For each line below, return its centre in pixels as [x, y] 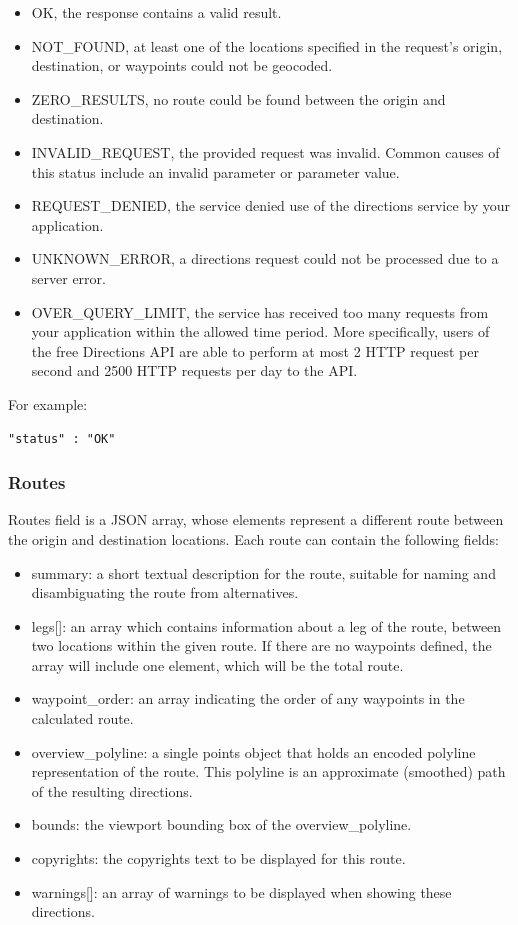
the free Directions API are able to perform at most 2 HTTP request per [255, 350]
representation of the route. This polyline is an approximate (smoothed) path [268, 771]
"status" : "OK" [62, 438]
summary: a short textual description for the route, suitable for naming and [263, 572]
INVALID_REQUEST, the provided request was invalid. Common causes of [265, 151]
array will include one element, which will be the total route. [217, 664]
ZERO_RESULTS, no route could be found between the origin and [238, 98]
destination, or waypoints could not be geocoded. [182, 65]
